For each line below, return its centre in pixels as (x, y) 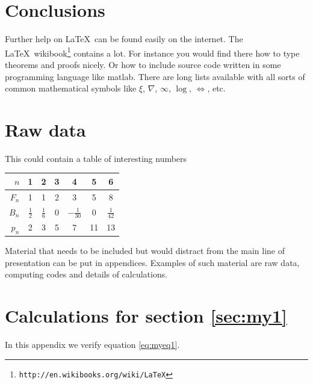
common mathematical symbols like (71, 88)
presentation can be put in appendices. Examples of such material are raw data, (152, 262)
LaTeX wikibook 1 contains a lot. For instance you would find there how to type (152, 52)
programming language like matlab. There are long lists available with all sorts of (155, 76)
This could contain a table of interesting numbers (96, 158)
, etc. (216, 88)
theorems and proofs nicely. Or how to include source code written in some (143, 64)
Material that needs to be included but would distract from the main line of (145, 251)
